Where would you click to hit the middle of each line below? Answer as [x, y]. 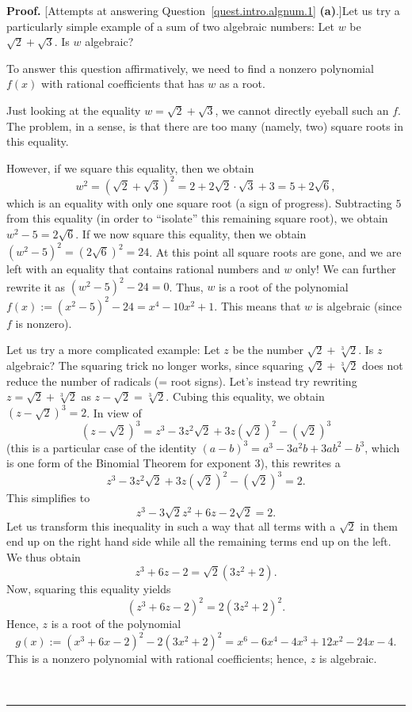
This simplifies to [48, 498]
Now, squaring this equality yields [89, 589]
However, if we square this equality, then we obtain [130, 168]
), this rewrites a [300, 463]
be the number [268, 350]
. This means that [257, 305]
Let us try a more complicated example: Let [113, 350]
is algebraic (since [359, 305]
